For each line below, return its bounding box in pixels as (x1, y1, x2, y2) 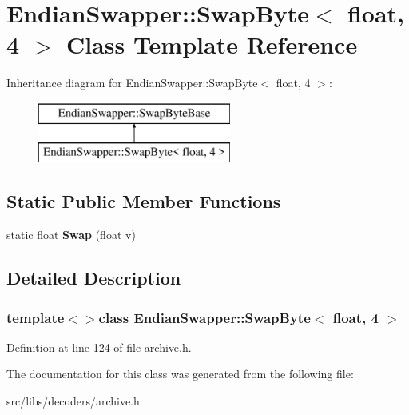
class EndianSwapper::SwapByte (98, 307, 311, 327)
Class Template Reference (66, 28, 358, 61)
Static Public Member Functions (6, 189, 281, 213)
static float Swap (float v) (6, 226, 136, 243)
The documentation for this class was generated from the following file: (6, 365, 354, 382)
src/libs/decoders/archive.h (6, 393, 140, 409)
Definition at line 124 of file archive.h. (6, 338, 192, 355)
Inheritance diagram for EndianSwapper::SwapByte (6, 74, 258, 91)
